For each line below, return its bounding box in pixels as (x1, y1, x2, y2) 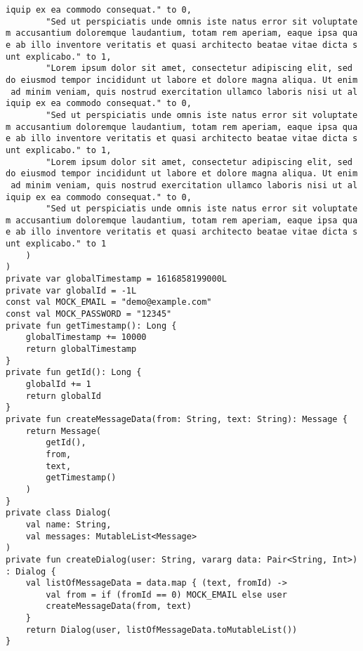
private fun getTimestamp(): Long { (6, 320, 177, 331)
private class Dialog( (6, 508, 112, 518)
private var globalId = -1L (6, 285, 137, 296)
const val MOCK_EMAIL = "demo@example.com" (6, 297, 212, 308)
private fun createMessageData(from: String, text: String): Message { (6, 414, 348, 424)
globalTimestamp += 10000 (25, 332, 147, 343)
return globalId (25, 390, 102, 401)
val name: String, (25, 519, 112, 530)
